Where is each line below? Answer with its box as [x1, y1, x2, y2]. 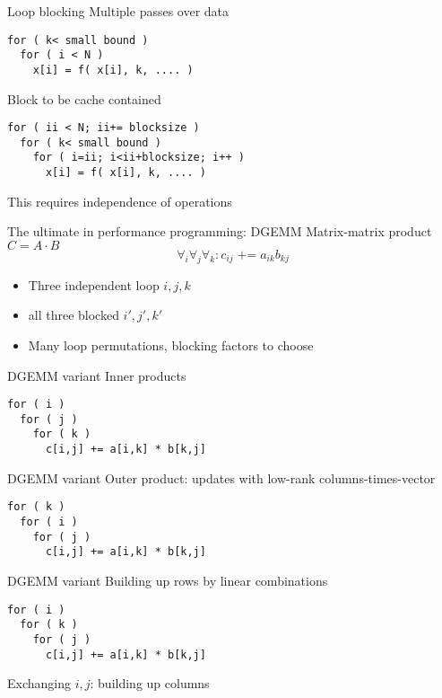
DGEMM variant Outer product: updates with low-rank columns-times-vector [7, 468, 436, 487]
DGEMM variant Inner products [7, 366, 186, 384]
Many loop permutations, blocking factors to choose [28, 335, 314, 354]
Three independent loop [28, 275, 160, 294]
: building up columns [90, 674, 210, 693]
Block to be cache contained [7, 89, 161, 108]
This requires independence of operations [7, 191, 232, 210]
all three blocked [28, 305, 119, 324]
